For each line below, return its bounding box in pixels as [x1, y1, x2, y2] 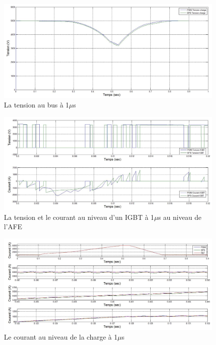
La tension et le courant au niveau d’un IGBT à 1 [4, 212, 154, 222]
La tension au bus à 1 [4, 100, 69, 110]
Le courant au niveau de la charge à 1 [4, 332, 118, 342]
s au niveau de [158, 212, 202, 222]
